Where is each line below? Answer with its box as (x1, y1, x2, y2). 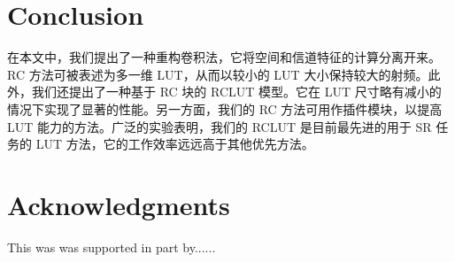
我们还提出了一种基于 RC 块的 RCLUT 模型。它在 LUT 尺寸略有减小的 (31, 82, 442, 101)
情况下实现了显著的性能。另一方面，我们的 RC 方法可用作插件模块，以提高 (7, 99, 443, 118)
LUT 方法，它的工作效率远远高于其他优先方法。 (35, 135, 314, 153)
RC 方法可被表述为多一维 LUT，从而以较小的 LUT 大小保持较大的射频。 (7, 65, 428, 83)
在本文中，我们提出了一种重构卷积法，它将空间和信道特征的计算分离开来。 (7, 48, 441, 66)
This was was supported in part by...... (7, 237, 216, 256)
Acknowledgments (7, 186, 230, 222)
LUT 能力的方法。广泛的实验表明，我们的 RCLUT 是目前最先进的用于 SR (7, 117, 432, 135)
